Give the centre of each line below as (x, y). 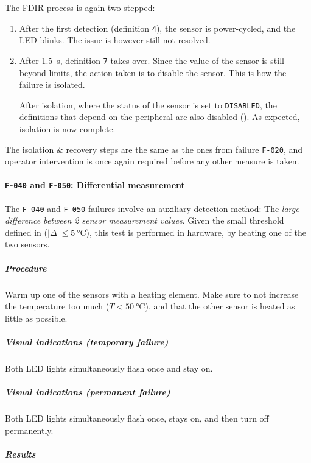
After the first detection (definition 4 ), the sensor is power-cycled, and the (157, 28)
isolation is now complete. (67, 128)
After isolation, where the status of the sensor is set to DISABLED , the (148, 104)
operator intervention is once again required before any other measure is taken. (152, 161)
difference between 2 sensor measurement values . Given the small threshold (145, 220)
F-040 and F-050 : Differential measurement (95, 185)
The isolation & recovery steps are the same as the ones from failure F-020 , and (154, 149)
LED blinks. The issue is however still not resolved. (115, 40)
